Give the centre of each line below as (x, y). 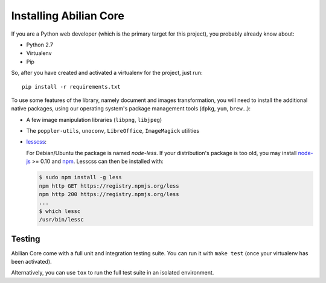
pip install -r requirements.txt (71, 87)
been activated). (31, 262)
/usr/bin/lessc (61, 220)
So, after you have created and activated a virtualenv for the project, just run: (107, 73)
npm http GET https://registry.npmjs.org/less (109, 186)
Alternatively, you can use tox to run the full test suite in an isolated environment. (113, 273)
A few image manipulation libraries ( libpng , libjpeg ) (94, 119)
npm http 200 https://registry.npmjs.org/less (109, 194)
